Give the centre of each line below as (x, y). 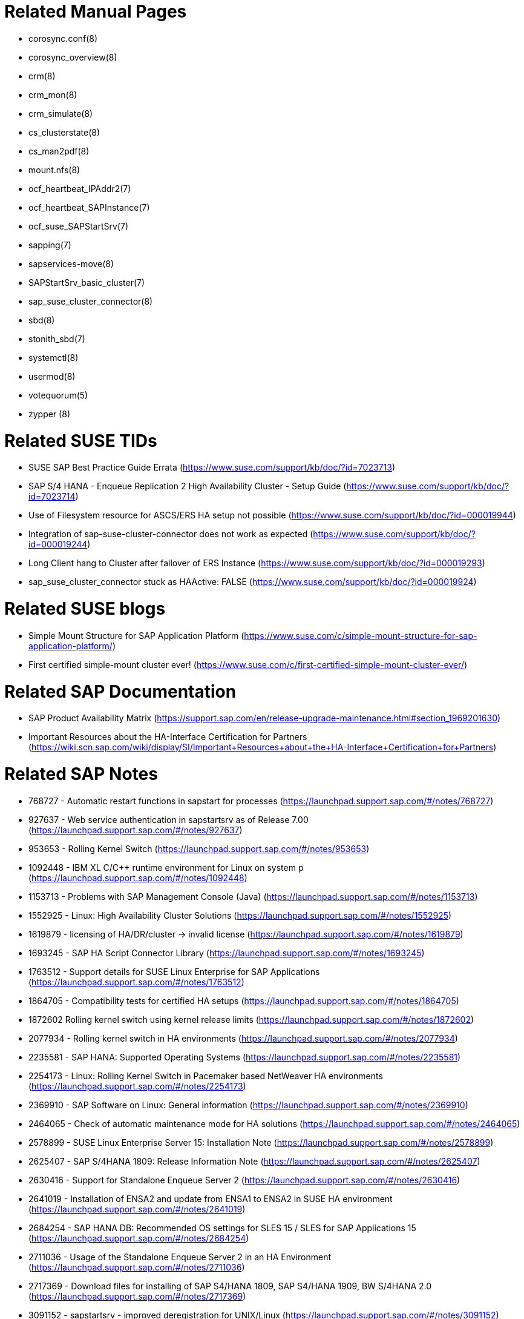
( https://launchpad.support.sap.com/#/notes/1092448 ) (138, 878)
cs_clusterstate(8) (64, 132)
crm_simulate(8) (61, 113)
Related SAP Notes (81, 774)
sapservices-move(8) (71, 263)
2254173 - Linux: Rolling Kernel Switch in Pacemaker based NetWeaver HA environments (206, 1076)
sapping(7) (50, 245)
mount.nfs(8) (54, 170)
